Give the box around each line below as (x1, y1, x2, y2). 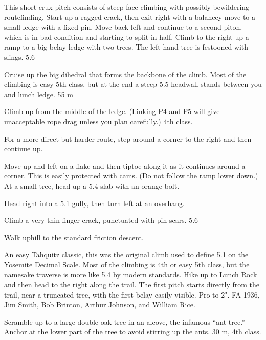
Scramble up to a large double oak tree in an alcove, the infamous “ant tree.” (4, 316, 245, 327)
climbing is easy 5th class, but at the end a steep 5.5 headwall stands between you (4, 79, 262, 89)
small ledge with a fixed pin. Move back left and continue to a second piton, (4, 21, 242, 32)
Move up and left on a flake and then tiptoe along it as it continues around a (4, 160, 246, 171)
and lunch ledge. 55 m (4, 88, 73, 99)
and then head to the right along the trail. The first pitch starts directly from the (4, 279, 260, 290)
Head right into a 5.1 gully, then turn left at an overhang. (4, 197, 185, 208)
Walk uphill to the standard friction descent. (4, 232, 144, 242)
